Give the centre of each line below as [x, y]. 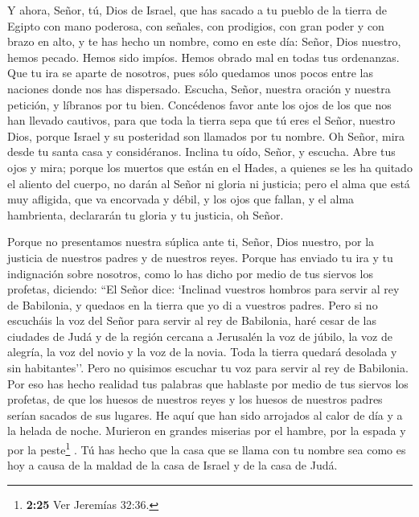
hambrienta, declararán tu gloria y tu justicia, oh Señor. [146, 214]
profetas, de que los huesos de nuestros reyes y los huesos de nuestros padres [195, 399]
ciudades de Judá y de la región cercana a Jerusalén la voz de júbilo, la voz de [200, 336]
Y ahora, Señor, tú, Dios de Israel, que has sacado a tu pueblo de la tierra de [197, 10]
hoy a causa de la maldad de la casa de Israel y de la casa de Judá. [173, 465]
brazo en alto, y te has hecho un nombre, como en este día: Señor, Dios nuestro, [204, 41]
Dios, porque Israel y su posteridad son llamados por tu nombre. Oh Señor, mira [206, 135]
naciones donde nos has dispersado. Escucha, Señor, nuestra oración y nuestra [199, 88]
